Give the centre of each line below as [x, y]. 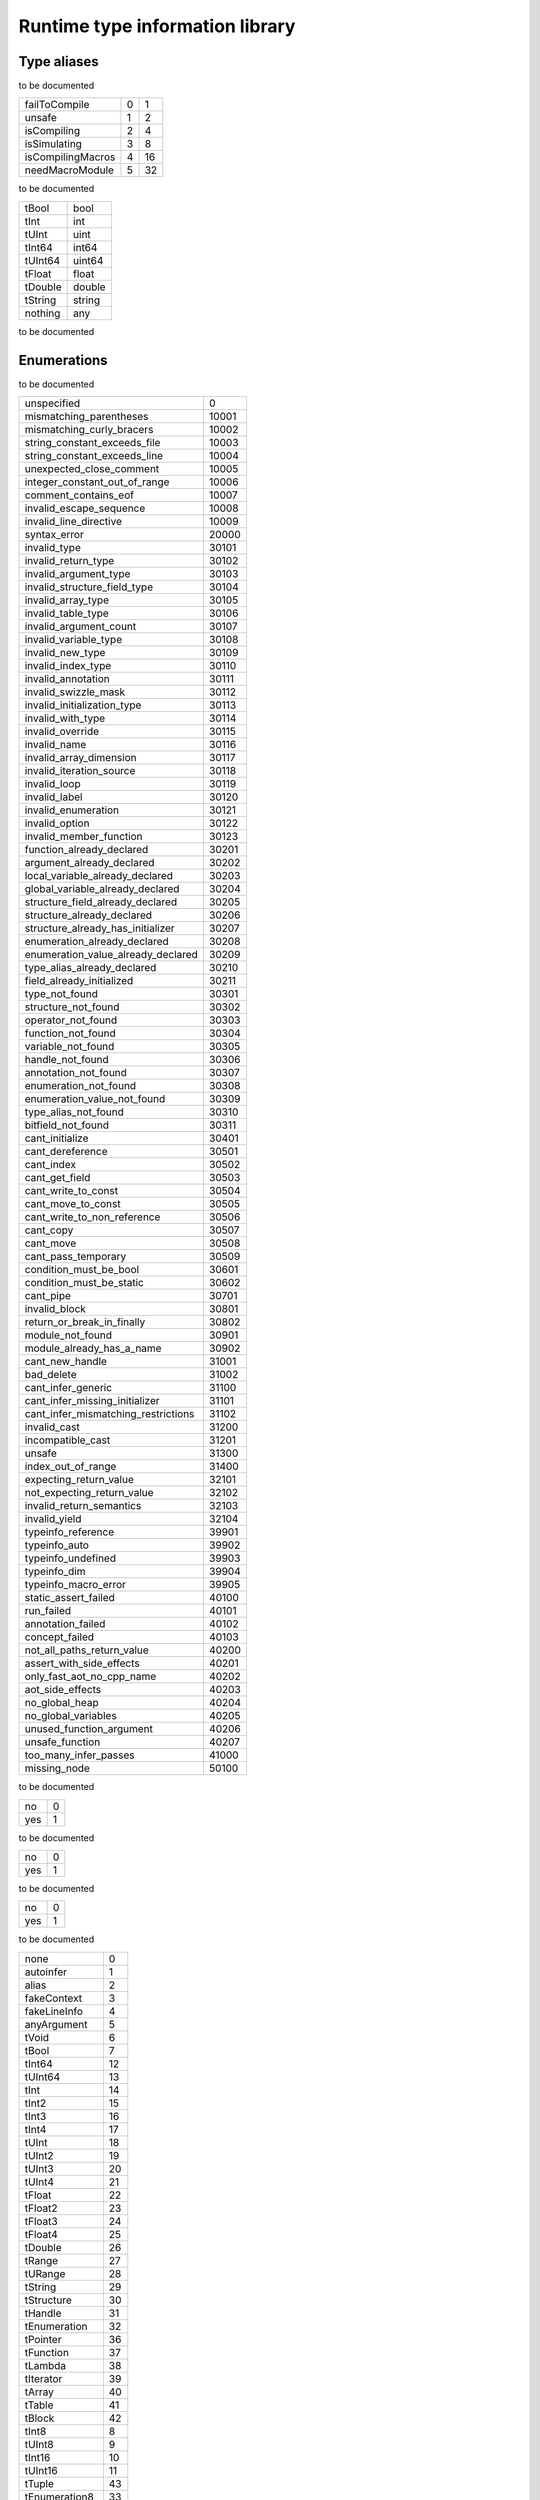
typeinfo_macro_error [75, 1585]
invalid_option [57, 823]
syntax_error [54, 535]
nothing [42, 313]
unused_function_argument [89, 1729]
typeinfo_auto [57, 1545]
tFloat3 [41, 2221]
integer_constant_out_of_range [97, 482]
